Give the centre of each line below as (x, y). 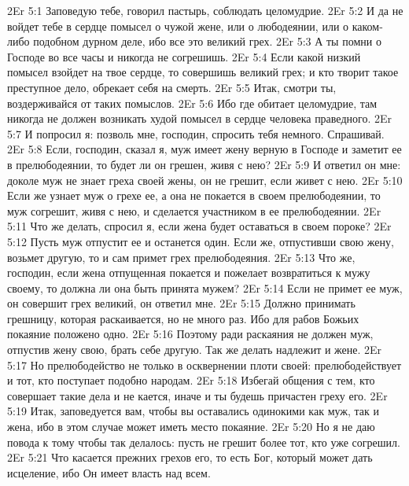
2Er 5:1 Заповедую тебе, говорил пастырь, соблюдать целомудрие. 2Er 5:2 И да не (205, 10)
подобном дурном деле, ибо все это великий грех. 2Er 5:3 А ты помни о (207, 41)
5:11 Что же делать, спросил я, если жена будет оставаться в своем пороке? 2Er (199, 226)
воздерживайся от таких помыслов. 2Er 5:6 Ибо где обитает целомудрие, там (192, 103)
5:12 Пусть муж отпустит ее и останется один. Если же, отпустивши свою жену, (201, 241)
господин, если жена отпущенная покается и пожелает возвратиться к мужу (189, 272)
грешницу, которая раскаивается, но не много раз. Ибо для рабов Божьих (183, 318)
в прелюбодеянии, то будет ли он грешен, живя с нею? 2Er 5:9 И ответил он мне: (204, 164)
